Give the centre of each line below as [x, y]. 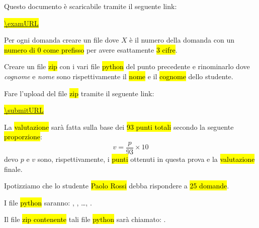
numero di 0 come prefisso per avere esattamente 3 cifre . [91, 49]
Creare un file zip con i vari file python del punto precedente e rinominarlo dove [127, 66]
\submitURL [24, 110]
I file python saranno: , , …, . [48, 202]
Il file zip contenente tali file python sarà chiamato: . [85, 219]
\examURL [21, 23]
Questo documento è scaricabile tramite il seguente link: [91, 6]
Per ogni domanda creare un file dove [62, 40]
